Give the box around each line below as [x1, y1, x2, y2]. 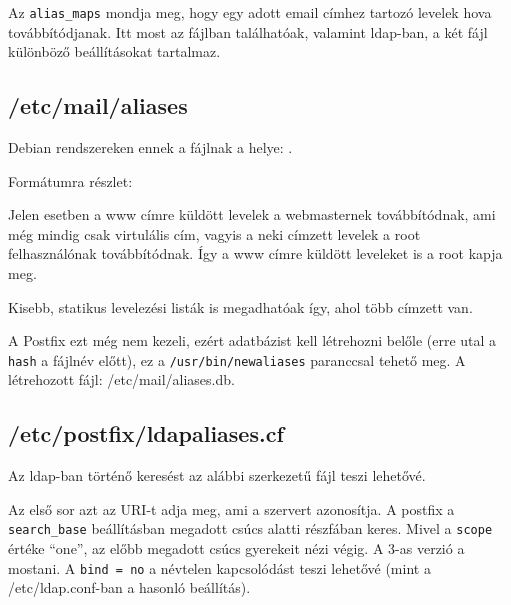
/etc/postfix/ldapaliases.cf [8, 418, 284, 449]
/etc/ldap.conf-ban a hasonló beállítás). [8, 577, 251, 598]
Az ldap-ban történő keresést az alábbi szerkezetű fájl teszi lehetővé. [8, 465, 426, 486]
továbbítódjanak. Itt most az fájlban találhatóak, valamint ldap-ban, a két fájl [8, 21, 488, 42]
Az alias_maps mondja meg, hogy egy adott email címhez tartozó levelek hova [8, 2, 492, 22]
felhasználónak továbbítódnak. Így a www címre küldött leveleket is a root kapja [8, 243, 503, 264]
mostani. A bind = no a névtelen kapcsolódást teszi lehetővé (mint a [8, 557, 431, 578]
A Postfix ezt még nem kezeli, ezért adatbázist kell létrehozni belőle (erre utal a [8, 330, 497, 351]
